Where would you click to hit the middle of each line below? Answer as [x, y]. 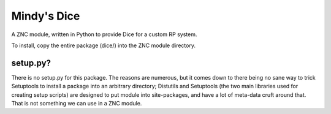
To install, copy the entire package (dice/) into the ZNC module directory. [104, 45]
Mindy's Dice [46, 16]
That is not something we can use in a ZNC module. [77, 104]
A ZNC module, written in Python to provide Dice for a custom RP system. [104, 34]
